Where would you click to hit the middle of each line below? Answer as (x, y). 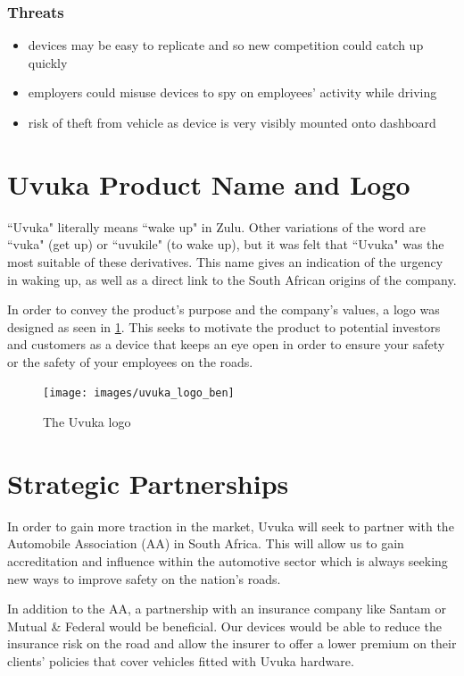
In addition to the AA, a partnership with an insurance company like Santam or (227, 609)
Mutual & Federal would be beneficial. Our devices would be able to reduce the (224, 626)
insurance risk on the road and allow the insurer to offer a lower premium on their (232, 643)
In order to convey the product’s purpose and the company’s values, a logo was (224, 309)
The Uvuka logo (87, 422)
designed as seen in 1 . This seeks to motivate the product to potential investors (224, 326)
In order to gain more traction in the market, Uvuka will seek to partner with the (231, 526)
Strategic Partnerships (148, 483)
